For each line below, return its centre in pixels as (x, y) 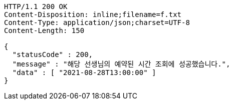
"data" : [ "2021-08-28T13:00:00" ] (84, 72)
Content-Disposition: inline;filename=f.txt (93, 14)
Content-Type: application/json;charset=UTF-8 (97, 22)
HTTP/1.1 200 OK (36, 6)
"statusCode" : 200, (53, 54)
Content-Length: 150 (44, 30)
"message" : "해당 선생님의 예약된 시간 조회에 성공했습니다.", (121, 64)
